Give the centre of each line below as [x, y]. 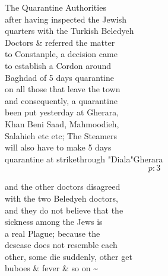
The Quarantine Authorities [56, 7]
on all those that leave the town [63, 89]
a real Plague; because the [53, 233]
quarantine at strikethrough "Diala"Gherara [84, 159]
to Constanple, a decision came [61, 54]
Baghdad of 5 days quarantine [59, 77]
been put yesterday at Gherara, [62, 112]
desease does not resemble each [61, 245]
